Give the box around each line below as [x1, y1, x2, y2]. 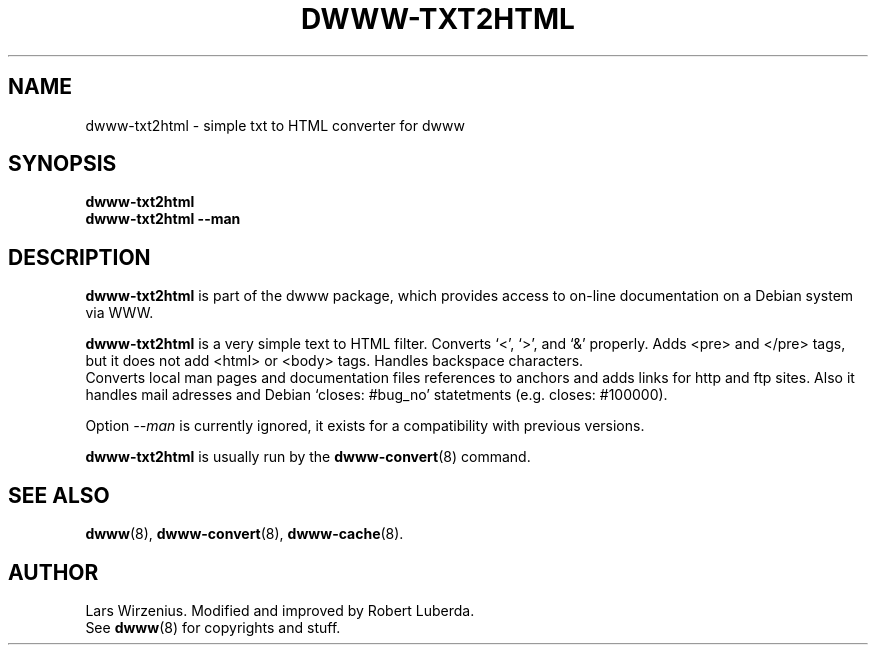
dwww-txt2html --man [85, 210, 241, 228]
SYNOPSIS [8, 151, 117, 177]
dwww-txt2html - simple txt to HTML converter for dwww [85, 116, 465, 134]
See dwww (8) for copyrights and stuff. [85, 618, 341, 636]
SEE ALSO [8, 482, 110, 508]
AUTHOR [8, 559, 99, 585]
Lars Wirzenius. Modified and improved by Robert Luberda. [85, 601, 475, 619]
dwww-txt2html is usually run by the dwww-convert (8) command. [85, 448, 531, 466]
